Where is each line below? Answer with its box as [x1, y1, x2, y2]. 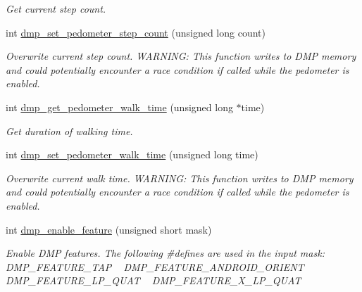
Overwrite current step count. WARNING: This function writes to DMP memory [6, 49, 356, 63]
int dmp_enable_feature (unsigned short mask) [6, 222, 212, 236]
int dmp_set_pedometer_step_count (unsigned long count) [6, 25, 266, 39]
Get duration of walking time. [6, 123, 133, 138]
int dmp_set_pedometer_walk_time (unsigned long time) [6, 147, 258, 162]
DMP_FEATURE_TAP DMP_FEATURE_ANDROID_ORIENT [6, 259, 304, 274]
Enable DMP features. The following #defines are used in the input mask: [6, 246, 325, 260]
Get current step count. [6, 1, 106, 15]
